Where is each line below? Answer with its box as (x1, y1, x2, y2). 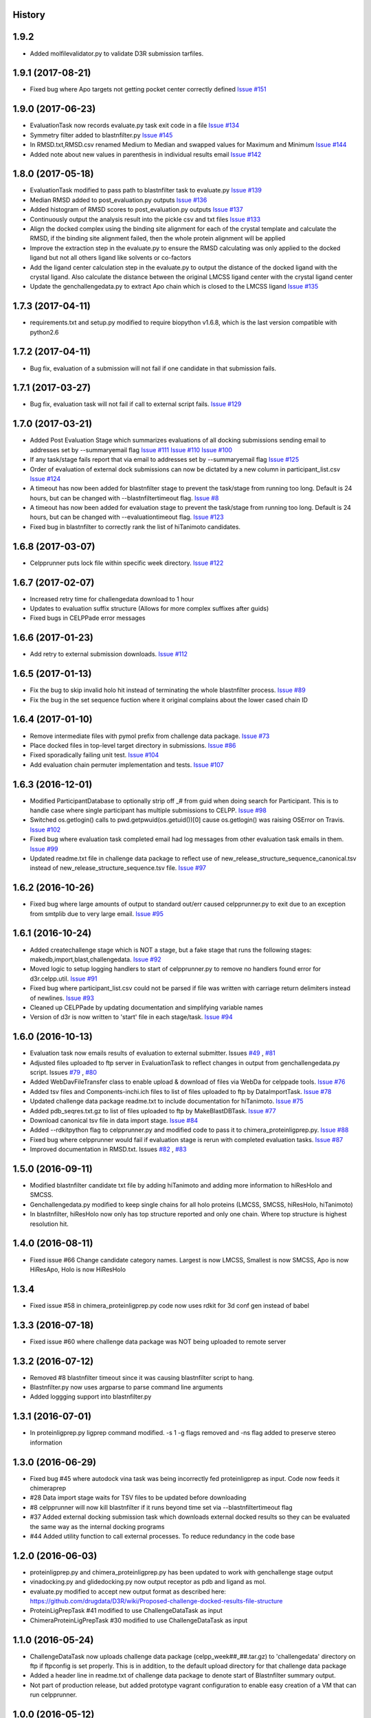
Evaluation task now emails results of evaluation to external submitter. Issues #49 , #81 (30, 1049, 276, 1058)
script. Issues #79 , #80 (30, 1069, 98, 1076)
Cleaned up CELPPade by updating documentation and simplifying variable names (30, 1003, 264, 1012)
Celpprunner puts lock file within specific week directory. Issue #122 (30, 559, 224, 567)
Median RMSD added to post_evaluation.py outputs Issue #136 (30, 196, 207, 204)
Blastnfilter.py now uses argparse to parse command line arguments (30, 1383, 223, 1391)
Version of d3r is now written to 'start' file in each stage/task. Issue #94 (30, 1013, 233, 1021)
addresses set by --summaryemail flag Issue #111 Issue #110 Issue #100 (30, 445, 233, 454)
